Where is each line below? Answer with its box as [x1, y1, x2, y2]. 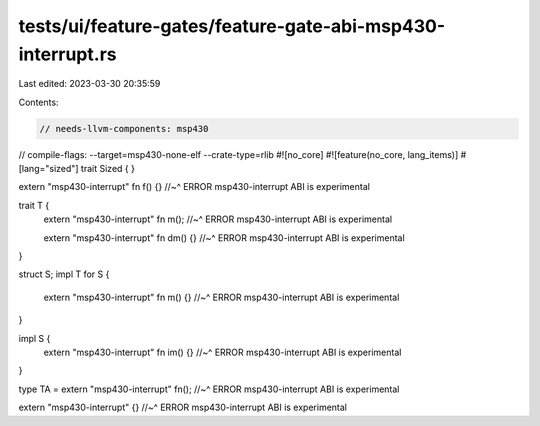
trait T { [18, 199, 50, 211]
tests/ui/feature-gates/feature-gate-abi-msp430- [18, 15, 446, 37]
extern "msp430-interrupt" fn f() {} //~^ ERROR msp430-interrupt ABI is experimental [18, 181, 370, 193]
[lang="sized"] [18, 163, 79, 175]
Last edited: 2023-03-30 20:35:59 [18, 78, 161, 90]
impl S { [18, 332, 51, 344]
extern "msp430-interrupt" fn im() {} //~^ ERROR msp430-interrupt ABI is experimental [43, 346, 402, 358]
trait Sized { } [80, 163, 135, 175]
